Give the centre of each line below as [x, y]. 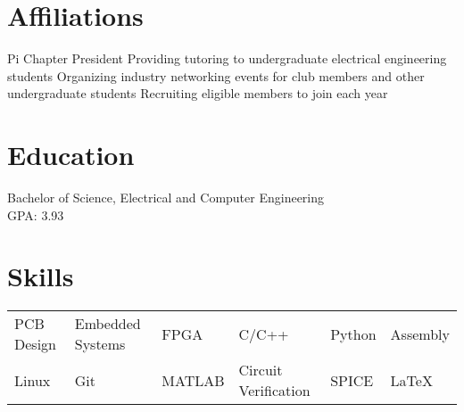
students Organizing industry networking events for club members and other [216, 75]
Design [35, 344]
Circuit [261, 370]
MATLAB [193, 380]
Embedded [108, 324]
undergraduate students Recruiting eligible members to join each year [198, 93]
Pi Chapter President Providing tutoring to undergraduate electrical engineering [227, 58]
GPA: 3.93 [36, 214]
